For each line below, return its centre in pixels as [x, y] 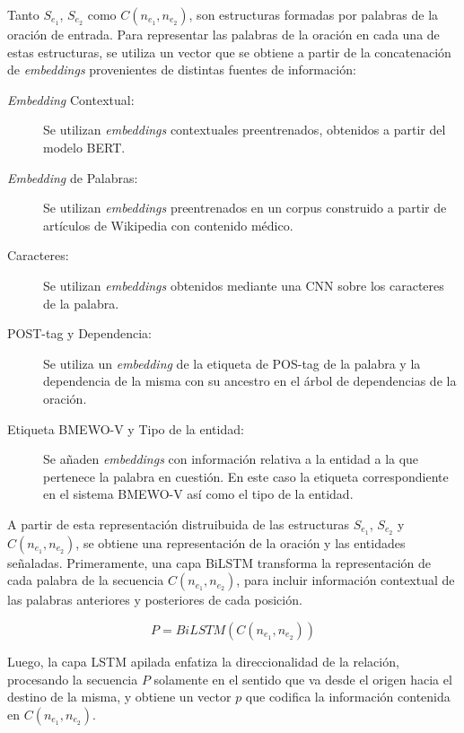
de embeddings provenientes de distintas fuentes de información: [182, 70]
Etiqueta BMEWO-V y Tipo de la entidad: [126, 428]
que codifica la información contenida [348, 697]
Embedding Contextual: [71, 99]
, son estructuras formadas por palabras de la [314, 14]
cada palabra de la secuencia [86, 580]
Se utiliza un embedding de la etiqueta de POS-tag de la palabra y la [232, 363]
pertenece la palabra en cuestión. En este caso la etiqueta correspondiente [246, 476]
